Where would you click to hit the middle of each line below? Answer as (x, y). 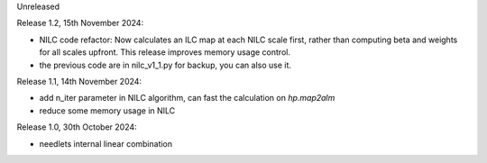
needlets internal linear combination (106, 143)
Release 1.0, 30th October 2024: (77, 127)
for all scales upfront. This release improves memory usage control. (165, 52)
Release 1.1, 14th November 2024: (79, 81)
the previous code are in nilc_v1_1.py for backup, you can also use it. (165, 65)
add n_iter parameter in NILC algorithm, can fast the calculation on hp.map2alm (187, 98)
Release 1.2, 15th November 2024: (80, 23)
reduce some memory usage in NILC (107, 110)
